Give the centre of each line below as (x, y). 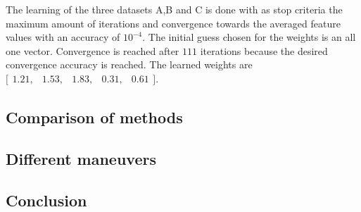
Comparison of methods (94, 117)
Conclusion (46, 200)
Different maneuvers (81, 159)
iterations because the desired (264, 50)
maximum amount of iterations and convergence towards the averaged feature (173, 23)
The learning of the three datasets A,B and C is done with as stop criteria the (174, 9)
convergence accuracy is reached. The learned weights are (129, 64)
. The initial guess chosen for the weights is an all (249, 37)
